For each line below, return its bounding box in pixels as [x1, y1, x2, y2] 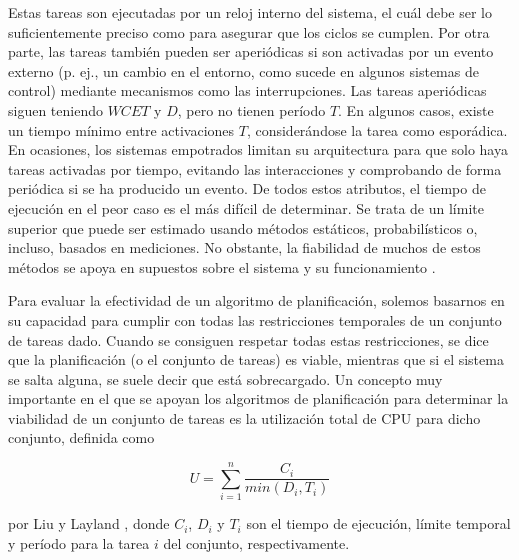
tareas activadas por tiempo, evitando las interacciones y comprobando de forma [8, 158, 502, 179]
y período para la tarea [8, 532, 150, 553]
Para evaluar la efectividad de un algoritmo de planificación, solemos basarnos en [8, 290, 505, 311]
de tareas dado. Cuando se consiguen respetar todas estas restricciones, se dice [8, 329, 489, 350]
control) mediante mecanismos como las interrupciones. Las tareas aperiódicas [8, 80, 487, 101]
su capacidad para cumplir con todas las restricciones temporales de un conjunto [8, 309, 502, 330]
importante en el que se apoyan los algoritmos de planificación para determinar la [8, 388, 509, 409]
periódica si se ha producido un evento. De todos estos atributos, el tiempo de [8, 178, 486, 199]
